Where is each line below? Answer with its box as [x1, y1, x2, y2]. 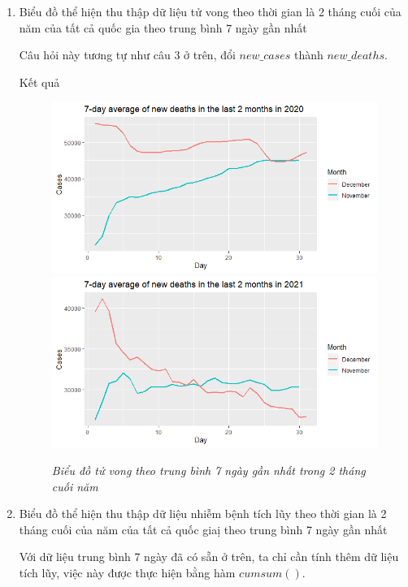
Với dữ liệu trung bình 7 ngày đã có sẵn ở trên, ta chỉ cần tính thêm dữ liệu [19, 548, 399, 565]
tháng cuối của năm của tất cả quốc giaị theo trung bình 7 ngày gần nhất [19, 520, 388, 537]
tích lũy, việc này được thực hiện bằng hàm [19, 564, 236, 581]
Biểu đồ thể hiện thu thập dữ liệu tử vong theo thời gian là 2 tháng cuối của [19, 3, 401, 19]
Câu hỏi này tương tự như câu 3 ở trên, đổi [19, 46, 236, 63]
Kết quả [19, 73, 60, 90]
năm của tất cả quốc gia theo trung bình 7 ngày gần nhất [19, 19, 307, 36]
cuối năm [51, 477, 98, 494]
